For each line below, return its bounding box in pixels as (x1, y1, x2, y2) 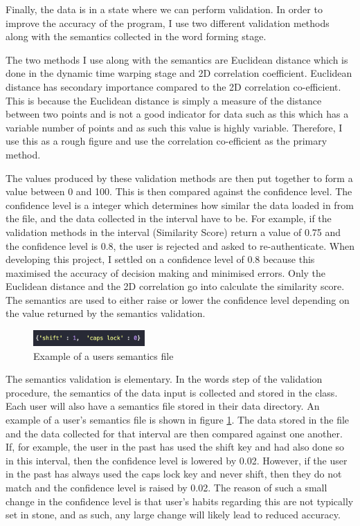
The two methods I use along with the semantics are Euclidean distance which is (6, 52, 348, 66)
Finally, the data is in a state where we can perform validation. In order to (6, 2, 323, 16)
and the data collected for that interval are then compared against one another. (6, 426, 343, 440)
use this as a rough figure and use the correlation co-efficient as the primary (6, 134, 327, 148)
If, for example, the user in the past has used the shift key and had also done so (6, 439, 345, 454)
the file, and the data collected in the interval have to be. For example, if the (6, 211, 332, 226)
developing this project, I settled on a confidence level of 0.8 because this (6, 252, 315, 266)
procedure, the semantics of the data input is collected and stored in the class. (6, 385, 338, 399)
